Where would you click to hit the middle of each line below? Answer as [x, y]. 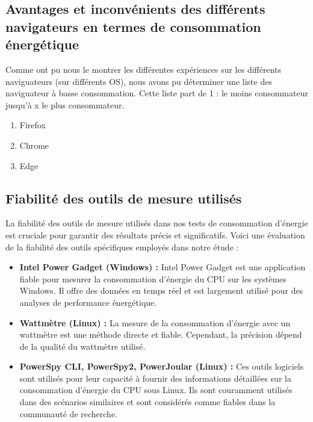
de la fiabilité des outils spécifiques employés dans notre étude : [122, 247]
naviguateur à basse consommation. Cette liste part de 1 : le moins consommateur [157, 93]
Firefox [33, 125]
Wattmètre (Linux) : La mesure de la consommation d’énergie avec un [155, 322]
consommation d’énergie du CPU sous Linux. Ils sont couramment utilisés [156, 390]
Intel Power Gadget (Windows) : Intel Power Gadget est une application [163, 267]
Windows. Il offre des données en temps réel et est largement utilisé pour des [161, 290]
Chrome [34, 145]
